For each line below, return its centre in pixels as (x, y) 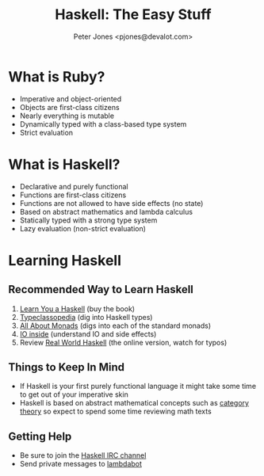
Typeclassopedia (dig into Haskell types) (86, 317)
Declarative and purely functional (74, 186)
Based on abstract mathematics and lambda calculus (106, 211)
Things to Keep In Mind (67, 367)
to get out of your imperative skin (74, 394)
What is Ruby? (57, 76)
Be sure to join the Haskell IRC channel (83, 455)
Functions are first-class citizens (73, 195)
